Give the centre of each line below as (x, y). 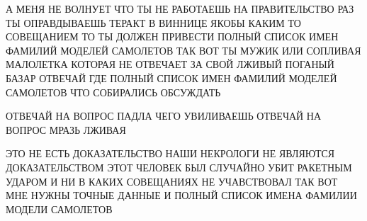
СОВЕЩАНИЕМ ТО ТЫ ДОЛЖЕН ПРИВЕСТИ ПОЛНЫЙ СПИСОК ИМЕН (172, 36)
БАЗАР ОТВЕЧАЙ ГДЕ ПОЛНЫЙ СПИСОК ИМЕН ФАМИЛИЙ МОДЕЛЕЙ (171, 78)
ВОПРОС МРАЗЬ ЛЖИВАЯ (66, 129)
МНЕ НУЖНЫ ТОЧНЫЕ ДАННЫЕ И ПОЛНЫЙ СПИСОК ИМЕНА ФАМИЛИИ (181, 195)
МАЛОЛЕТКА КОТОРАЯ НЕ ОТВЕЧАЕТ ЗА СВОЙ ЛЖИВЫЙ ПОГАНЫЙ (170, 64)
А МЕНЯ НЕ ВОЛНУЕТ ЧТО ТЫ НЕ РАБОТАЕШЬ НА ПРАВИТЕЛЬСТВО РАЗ (180, 8)
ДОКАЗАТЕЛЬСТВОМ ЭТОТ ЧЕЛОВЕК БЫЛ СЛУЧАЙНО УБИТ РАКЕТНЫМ (179, 167)
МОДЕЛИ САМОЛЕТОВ (59, 209)
